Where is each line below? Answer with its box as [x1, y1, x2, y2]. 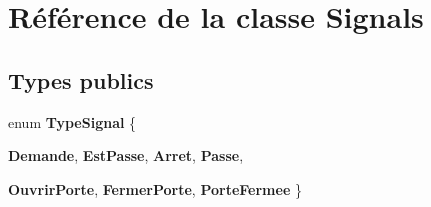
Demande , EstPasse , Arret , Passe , [8, 145, 244, 166]
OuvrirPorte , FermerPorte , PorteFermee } [8, 178, 302, 199]
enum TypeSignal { [8, 111, 137, 132]
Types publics [8, 64, 154, 95]
